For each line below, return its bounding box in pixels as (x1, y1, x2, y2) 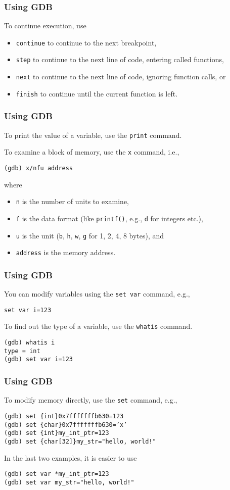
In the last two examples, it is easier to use (4, 452, 137, 463)
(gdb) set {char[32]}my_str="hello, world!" (4, 437, 156, 445)
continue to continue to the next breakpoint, (16, 37, 157, 47)
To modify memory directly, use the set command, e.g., (4, 395, 177, 405)
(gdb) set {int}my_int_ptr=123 (4, 429, 109, 437)
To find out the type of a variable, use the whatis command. (4, 321, 193, 331)
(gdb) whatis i (4, 339, 55, 347)
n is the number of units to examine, (16, 196, 129, 207)
